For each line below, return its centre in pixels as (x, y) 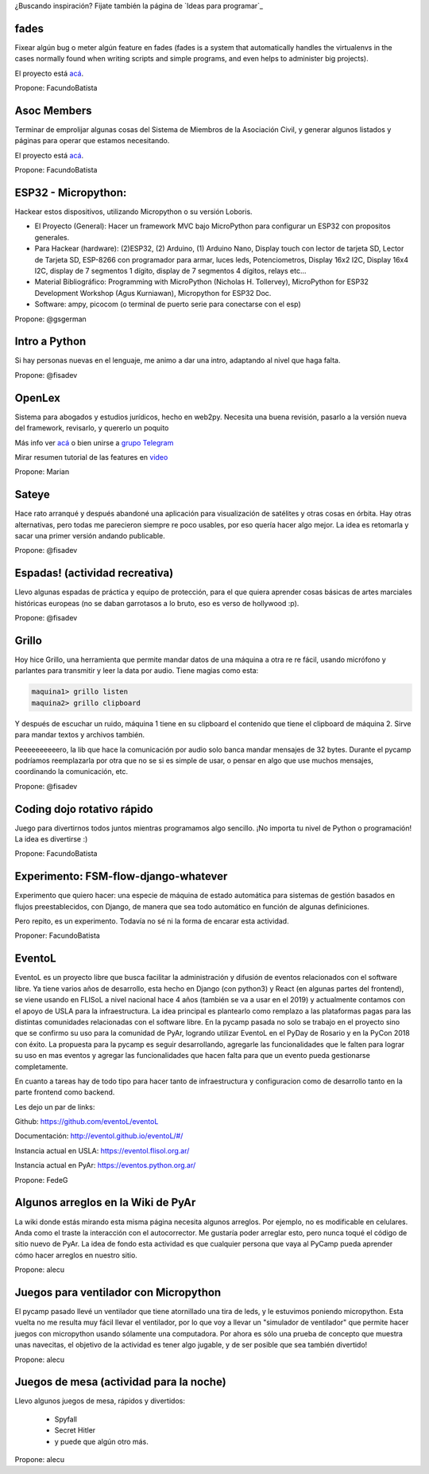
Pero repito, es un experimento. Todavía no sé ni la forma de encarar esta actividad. (152, 921)
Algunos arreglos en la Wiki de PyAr (105, 1202)
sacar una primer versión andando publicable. (90, 536)
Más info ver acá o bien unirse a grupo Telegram (94, 442)
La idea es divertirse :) (51, 839)
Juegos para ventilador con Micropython (118, 1292)
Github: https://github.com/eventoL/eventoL (87, 1122)
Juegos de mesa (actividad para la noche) (120, 1382)
